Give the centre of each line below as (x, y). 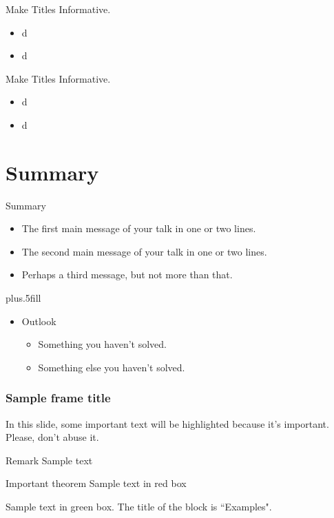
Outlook (39, 321)
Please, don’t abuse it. (52, 437)
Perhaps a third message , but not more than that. (127, 274)
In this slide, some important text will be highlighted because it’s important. (167, 423)
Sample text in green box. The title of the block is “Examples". (139, 507)
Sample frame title (58, 398)
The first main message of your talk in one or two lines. (139, 228)
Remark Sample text (49, 460)
